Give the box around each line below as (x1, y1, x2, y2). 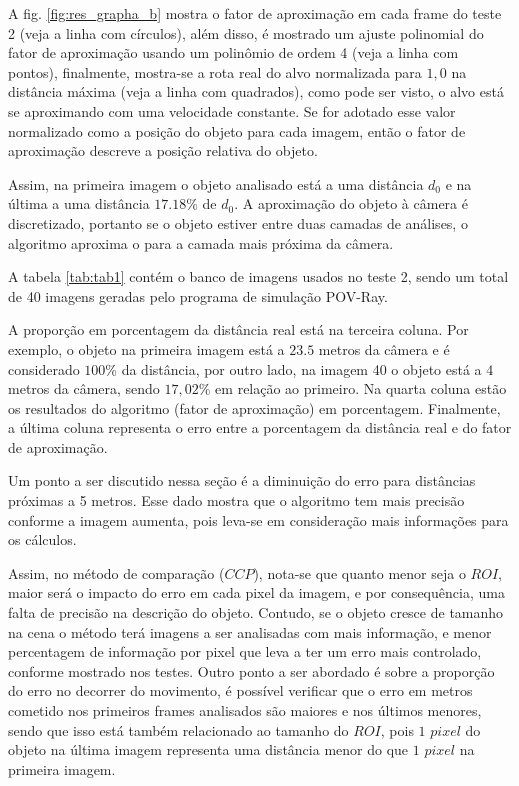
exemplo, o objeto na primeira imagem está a (8, 338, 285, 359)
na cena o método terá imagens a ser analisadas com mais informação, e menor (8, 621, 492, 642)
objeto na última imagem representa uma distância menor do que (8, 739, 409, 760)
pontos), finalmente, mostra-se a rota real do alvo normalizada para (8, 61, 422, 82)
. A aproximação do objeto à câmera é (234, 193, 468, 214)
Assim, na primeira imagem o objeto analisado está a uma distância (8, 173, 424, 194)
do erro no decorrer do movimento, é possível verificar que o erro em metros (8, 680, 473, 701)
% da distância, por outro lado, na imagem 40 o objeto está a (105, 358, 482, 379)
